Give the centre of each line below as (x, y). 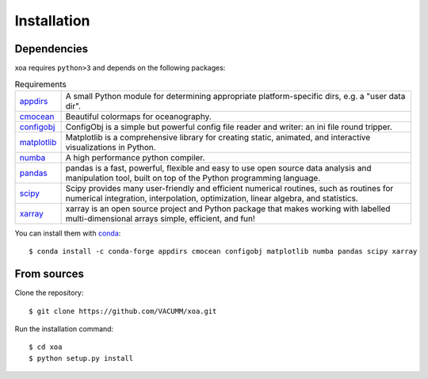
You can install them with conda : (68, 233)
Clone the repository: (49, 293)
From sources (50, 274)
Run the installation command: (64, 328)
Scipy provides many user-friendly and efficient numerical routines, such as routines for (229, 188)
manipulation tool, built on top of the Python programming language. (193, 178)
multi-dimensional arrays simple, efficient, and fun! (160, 218)
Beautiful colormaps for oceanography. (138, 117)
